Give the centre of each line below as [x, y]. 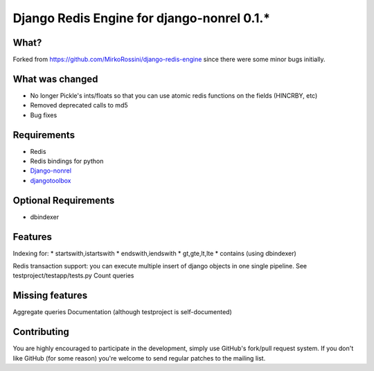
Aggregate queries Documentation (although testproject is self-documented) [122, 312]
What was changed [55, 79]
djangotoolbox [51, 180]
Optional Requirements [64, 200]
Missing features [50, 296]
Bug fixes [44, 115]
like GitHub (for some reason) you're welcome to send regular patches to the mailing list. [139, 358]
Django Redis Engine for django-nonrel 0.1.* [141, 18]
